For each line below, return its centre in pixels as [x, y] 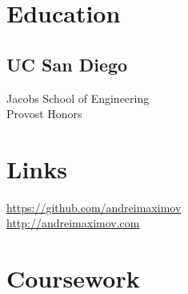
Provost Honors [44, 114]
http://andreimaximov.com [73, 223]
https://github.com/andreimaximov [94, 207]
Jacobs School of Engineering [78, 98]
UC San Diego [67, 64]
